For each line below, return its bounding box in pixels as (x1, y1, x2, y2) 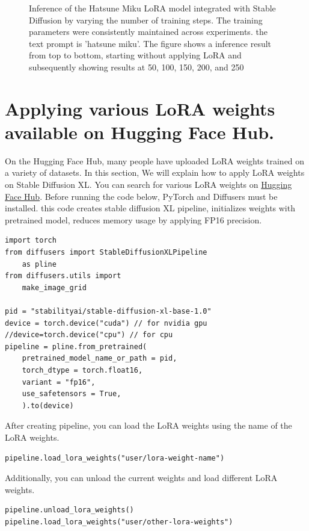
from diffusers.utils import (5, 272, 121, 281)
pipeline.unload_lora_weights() (5, 506, 134, 515)
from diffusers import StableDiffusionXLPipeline (5, 248, 207, 257)
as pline (22, 259, 57, 269)
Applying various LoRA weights (5, 96, 275, 120)
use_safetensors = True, (22, 390, 121, 399)
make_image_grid (22, 283, 87, 292)
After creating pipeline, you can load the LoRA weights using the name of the (5, 419, 292, 432)
